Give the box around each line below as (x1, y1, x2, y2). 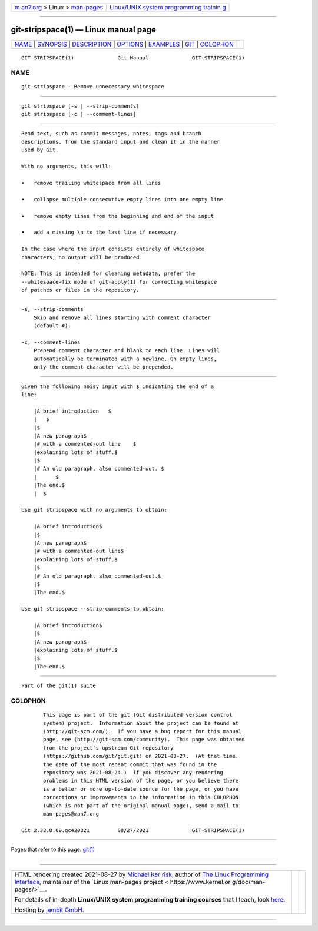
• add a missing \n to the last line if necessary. (21, 229, 180, 236)
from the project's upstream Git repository (43, 744, 174, 751)
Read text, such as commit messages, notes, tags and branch (21, 130, 201, 137)
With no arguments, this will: (21, 163, 112, 170)
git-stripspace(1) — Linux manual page (11, 25, 156, 35)
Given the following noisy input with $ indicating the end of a (21, 383, 214, 390)
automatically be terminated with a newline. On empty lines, (33, 355, 217, 362)
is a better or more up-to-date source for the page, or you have (43, 786, 239, 792)
